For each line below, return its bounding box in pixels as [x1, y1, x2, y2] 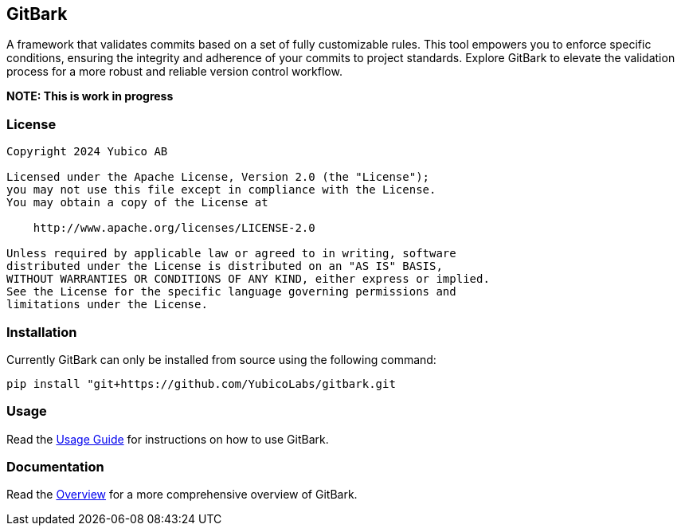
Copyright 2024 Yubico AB [6, 145, 168, 158]
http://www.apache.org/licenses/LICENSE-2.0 [33, 221, 315, 235]
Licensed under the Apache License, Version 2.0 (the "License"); [6, 170, 430, 184]
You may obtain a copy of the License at [6, 196, 268, 209]
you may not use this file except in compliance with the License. [6, 183, 436, 197]
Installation [6, 323, 77, 340]
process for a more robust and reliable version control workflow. [6, 65, 342, 79]
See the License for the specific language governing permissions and [6, 285, 456, 299]
